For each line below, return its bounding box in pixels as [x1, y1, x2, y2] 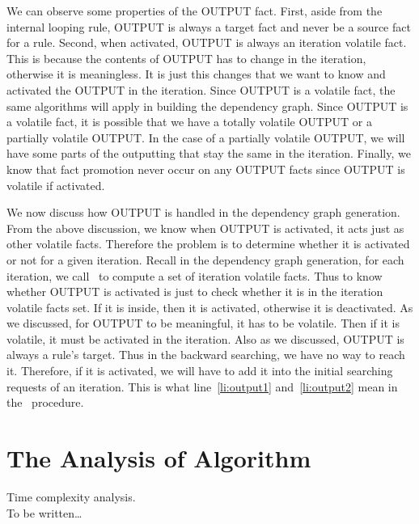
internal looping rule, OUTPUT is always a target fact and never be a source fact [6, 18, 411, 35]
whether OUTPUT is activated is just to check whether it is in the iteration [6, 283, 383, 300]
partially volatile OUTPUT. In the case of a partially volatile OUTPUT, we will [6, 129, 405, 146]
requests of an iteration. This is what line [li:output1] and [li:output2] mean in [6, 378, 398, 395]
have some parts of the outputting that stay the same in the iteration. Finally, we [6, 145, 411, 162]
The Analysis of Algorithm [6, 442, 311, 475]
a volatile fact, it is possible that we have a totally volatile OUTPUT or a [6, 113, 372, 130]
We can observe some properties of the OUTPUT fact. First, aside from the [6, 2, 383, 19]
